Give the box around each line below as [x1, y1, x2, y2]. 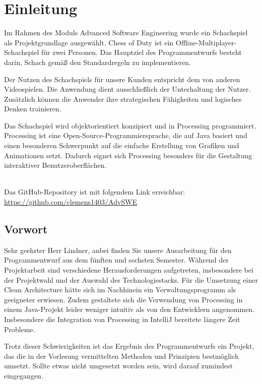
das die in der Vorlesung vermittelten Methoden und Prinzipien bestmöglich [4, 350, 239, 361]
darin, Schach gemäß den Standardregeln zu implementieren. [4, 56, 191, 67]
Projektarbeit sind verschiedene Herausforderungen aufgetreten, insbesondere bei [4, 265, 253, 275]
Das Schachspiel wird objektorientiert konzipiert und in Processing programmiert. [4, 120, 256, 131]
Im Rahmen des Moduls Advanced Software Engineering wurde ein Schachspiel [4, 27, 248, 38]
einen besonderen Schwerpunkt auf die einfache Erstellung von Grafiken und [4, 140, 239, 151]
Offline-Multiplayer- [175, 37, 237, 47]
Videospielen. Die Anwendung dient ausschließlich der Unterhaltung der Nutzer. [4, 84, 251, 94]
